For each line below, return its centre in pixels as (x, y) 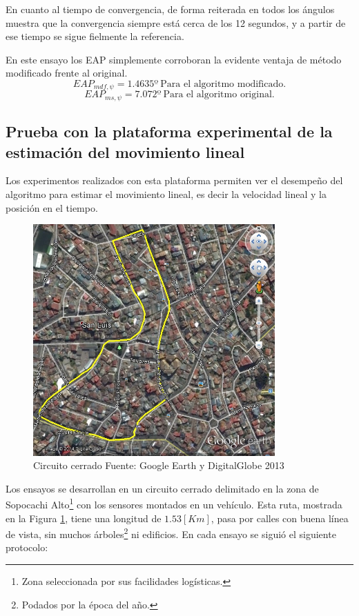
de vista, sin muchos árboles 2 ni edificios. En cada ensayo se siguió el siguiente (171, 533)
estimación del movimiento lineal (125, 151)
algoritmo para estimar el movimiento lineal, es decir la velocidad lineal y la (166, 194)
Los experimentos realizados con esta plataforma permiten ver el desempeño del (174, 180)
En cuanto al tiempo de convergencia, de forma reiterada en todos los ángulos (170, 9)
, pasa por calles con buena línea (280, 518)
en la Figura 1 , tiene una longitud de (84, 518)
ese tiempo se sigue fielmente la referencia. (95, 36)
